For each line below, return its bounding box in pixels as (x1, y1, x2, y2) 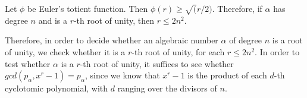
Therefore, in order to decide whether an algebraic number (5, 34, 218, 46)
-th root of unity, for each (131, 45, 225, 58)
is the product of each (187, 69, 267, 81)
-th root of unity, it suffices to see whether (80, 57, 234, 69)
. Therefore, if (212, 2, 262, 14)
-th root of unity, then (73, 14, 154, 26)
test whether (5, 57, 51, 69)
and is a (38, 14, 67, 26)
